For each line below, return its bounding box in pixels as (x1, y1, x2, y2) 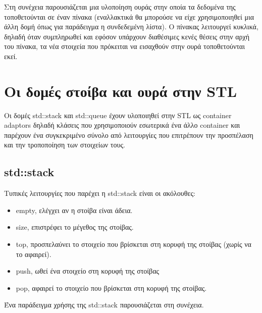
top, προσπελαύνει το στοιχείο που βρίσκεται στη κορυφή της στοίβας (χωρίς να (16, 239, 251, 249)
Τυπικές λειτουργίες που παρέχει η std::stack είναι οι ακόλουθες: (4, 188, 195, 198)
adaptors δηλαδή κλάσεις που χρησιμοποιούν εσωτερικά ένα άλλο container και (4, 120, 240, 130)
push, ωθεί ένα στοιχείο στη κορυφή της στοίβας (16, 266, 160, 276)
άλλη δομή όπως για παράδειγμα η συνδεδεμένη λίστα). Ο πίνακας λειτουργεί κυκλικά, (4, 21, 258, 32)
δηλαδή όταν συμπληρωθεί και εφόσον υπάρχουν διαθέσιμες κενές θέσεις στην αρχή (4, 31, 250, 41)
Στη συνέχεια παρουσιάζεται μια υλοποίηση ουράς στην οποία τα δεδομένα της (4, 2, 236, 12)
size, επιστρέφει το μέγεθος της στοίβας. (16, 222, 134, 232)
